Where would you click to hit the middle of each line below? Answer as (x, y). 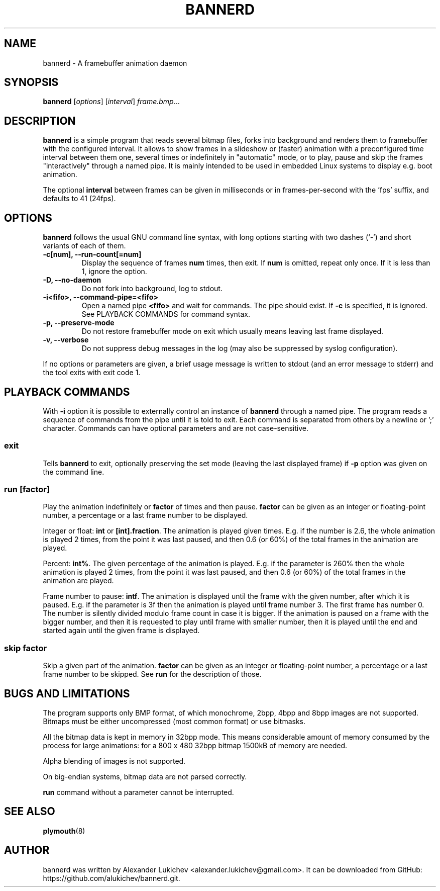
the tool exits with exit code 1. (92, 373)
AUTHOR (27, 850)
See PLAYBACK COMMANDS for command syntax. (166, 314)
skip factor (26, 648)
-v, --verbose (66, 340)
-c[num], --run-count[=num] (92, 254)
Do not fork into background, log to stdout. (152, 289)
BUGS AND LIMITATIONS (67, 693)
